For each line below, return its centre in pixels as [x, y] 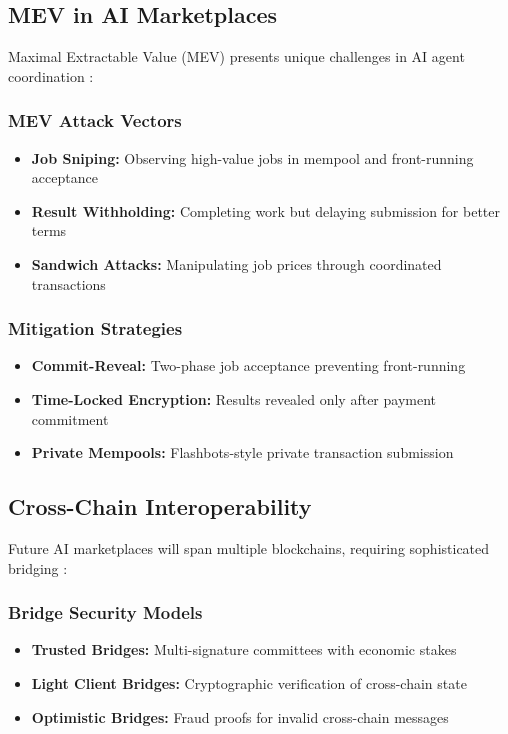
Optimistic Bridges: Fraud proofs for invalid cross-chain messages [240, 716]
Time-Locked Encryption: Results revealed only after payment [234, 398]
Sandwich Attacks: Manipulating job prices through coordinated [236, 263]
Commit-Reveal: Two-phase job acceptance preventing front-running [248, 365]
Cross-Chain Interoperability [160, 506]
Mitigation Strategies [95, 328]
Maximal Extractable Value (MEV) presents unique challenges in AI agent [236, 56]
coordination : [51, 75]
